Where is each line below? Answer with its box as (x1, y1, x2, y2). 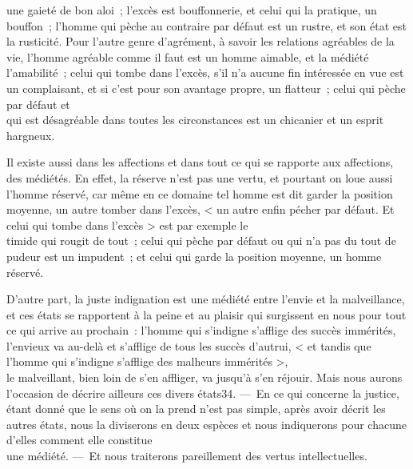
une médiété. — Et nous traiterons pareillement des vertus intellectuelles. (6, 447, 367, 464)
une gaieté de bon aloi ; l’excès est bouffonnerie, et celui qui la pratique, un (6, 2, 377, 18)
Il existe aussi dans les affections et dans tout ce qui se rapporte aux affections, (6, 154, 394, 170)
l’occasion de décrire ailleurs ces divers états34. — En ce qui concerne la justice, (6, 384, 399, 401)
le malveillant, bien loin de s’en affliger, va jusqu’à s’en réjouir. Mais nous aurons (6, 369, 403, 386)
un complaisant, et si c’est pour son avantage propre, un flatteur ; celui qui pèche (6, 79, 406, 96)
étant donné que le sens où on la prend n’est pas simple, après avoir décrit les (6, 400, 386, 417)
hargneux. (6, 126, 55, 143)
